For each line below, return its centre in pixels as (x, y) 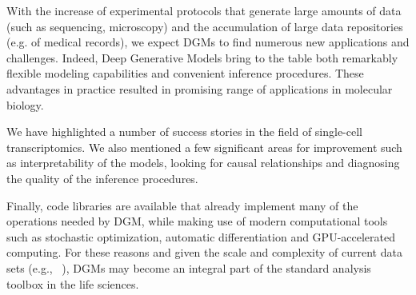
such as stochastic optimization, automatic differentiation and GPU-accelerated (201, 236)
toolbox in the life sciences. (73, 283)
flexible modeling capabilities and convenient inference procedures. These (185, 73)
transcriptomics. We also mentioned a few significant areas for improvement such (204, 147)
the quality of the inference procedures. (102, 178)
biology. (25, 104)
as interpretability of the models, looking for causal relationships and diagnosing (203, 163)
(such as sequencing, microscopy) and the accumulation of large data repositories (205, 26)
